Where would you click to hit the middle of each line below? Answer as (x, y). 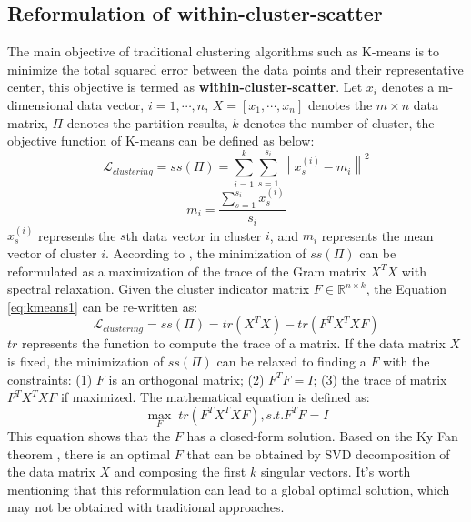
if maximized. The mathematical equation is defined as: (215, 397)
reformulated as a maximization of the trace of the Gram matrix (187, 271)
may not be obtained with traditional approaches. (146, 507)
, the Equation (406, 289)
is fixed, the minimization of (85, 361)
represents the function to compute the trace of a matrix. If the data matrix (234, 343)
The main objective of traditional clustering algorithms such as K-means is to (224, 51)
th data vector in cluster (194, 235)
